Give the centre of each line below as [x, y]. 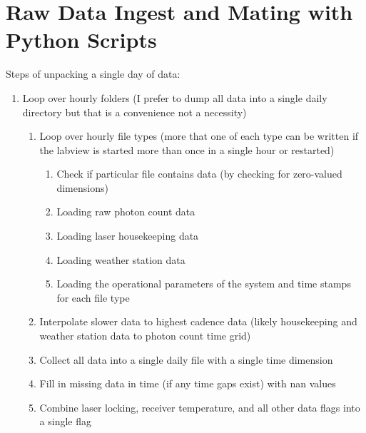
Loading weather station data [121, 259]
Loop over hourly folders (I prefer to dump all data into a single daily [175, 97]
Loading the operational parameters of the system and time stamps [204, 284]
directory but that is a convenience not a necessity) [134, 112]
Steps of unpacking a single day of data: [93, 74]
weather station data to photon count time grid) [145, 336]
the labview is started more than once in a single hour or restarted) [187, 149]
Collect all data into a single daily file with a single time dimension [186, 359]
